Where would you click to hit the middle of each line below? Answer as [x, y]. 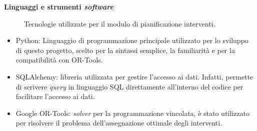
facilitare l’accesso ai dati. [55, 96]
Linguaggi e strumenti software [59, 6]
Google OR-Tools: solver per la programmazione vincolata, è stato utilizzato [132, 113]
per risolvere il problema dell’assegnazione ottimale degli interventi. [119, 123]
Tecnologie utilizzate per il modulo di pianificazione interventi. [120, 23]
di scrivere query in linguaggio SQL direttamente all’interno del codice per [129, 86]
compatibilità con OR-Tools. [59, 60]
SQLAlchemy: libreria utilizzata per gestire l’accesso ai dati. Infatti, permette [134, 76]
